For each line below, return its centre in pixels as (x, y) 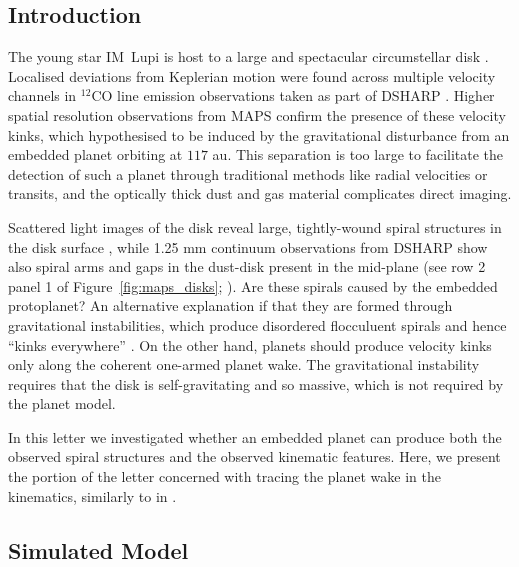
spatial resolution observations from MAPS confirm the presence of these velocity (257, 114)
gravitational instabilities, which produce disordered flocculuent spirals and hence (257, 324)
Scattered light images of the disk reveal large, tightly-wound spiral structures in (255, 226)
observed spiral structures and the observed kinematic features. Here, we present (254, 456)
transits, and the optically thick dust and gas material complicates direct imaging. (260, 193)
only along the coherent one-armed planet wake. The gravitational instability (244, 364)
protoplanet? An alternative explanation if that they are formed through (230, 305)
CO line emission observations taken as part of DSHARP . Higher (293, 95)
